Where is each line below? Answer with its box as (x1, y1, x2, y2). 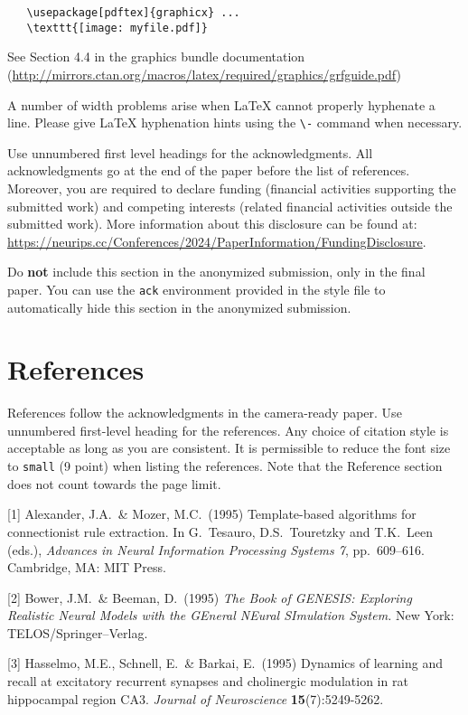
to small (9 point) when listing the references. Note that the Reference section (7, 456, 443, 475)
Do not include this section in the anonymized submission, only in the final (7, 262, 426, 281)
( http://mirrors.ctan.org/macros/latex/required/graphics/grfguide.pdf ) (7, 64, 401, 83)
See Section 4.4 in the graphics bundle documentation (7, 47, 305, 66)
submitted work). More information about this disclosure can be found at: (7, 214, 417, 233)
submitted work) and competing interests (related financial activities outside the (7, 196, 453, 215)
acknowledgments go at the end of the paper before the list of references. (7, 161, 410, 180)
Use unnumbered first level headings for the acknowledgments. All (7, 143, 373, 162)
